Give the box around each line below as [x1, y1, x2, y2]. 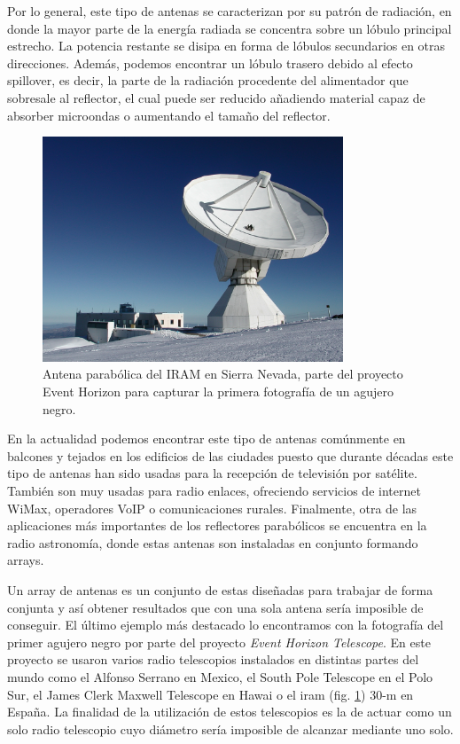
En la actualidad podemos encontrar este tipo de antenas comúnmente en [7, 429, 406, 448]
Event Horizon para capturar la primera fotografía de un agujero [43, 382, 394, 401]
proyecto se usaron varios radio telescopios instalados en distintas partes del [7, 650, 419, 669]
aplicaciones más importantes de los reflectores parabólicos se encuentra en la [7, 516, 427, 535]
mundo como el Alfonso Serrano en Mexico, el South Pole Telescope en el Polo [7, 667, 433, 685]
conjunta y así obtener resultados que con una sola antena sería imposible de [7, 598, 424, 616]
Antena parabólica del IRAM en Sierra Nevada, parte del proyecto [43, 364, 403, 383]
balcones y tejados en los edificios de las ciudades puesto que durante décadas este [7, 446, 454, 465]
